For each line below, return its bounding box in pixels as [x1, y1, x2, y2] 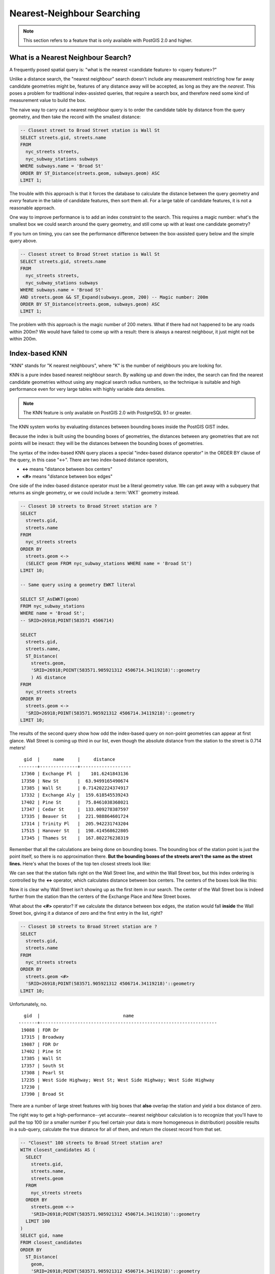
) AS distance [31, 674, 66, 680]
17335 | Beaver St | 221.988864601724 [21, 813, 129, 819]
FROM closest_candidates [20, 1240, 82, 1245]
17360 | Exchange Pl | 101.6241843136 [21, 771, 129, 777]
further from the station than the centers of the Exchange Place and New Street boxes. [9, 893, 191, 899]
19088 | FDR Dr [21, 1027, 59, 1033]
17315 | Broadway [21, 1034, 65, 1040]
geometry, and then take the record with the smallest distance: [9, 114, 141, 120]
